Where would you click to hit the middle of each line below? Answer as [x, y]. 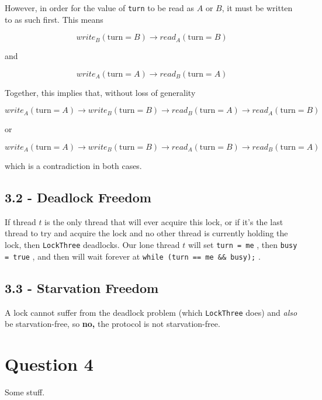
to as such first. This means [54, 19]
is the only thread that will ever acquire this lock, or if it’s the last [164, 221]
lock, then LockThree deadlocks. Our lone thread [92, 245]
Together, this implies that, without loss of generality [100, 92]
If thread [20, 221]
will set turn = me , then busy [243, 245]
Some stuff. [25, 392]
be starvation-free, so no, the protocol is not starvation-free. [112, 324]
